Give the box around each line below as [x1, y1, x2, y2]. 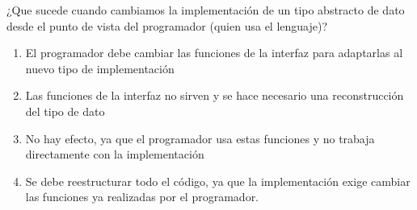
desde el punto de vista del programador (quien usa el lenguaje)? [6, 17, 328, 34]
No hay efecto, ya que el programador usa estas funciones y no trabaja [25, 130, 375, 146]
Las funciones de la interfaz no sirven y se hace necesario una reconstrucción [25, 87, 404, 104]
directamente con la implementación [25, 146, 204, 163]
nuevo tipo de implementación [25, 60, 175, 76]
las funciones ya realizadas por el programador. [25, 188, 259, 205]
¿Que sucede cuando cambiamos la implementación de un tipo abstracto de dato [6, 2, 405, 18]
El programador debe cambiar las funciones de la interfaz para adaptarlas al [25, 44, 403, 61]
